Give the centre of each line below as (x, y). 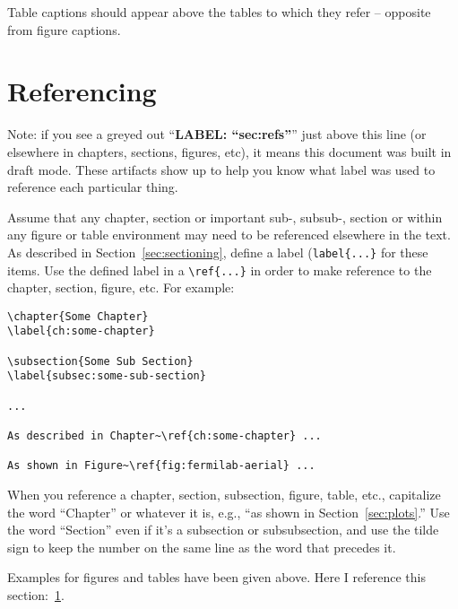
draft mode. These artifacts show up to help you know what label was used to (221, 169)
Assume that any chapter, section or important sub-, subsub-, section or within (225, 217)
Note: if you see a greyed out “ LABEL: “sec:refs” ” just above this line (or (217, 134)
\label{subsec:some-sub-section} (107, 376)
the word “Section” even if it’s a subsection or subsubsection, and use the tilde (223, 530)
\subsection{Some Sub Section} (100, 361)
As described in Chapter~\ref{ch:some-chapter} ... (164, 436)
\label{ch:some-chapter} (81, 331)
